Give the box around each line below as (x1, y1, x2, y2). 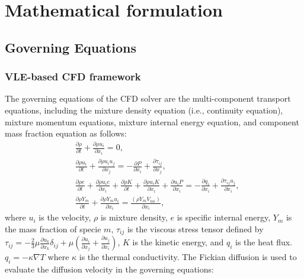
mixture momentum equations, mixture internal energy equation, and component (5, 115, 299, 128)
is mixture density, (100, 211, 168, 223)
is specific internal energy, (177, 211, 271, 223)
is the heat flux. (235, 236, 293, 248)
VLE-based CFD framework (5, 69, 141, 84)
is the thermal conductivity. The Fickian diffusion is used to (79, 251, 297, 263)
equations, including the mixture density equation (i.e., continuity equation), (5, 103, 283, 116)
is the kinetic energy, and (132, 236, 224, 248)
